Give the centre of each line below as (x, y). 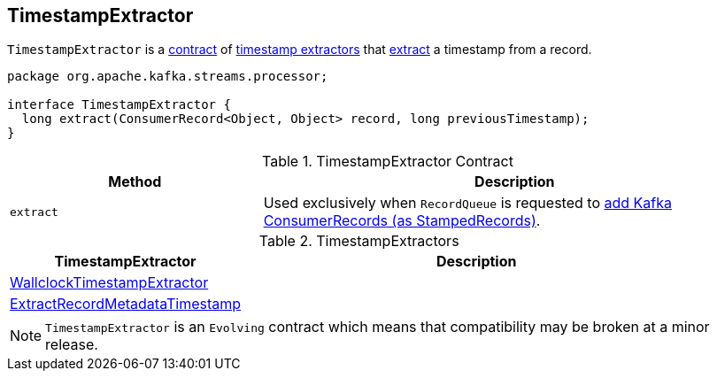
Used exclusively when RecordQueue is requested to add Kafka (467, 203)
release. (72, 345)
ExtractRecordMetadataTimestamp (126, 304)
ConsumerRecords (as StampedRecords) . (402, 221)
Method (135, 182)
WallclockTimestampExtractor (109, 283)
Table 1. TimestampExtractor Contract (388, 162)
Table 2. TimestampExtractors (359, 241)
